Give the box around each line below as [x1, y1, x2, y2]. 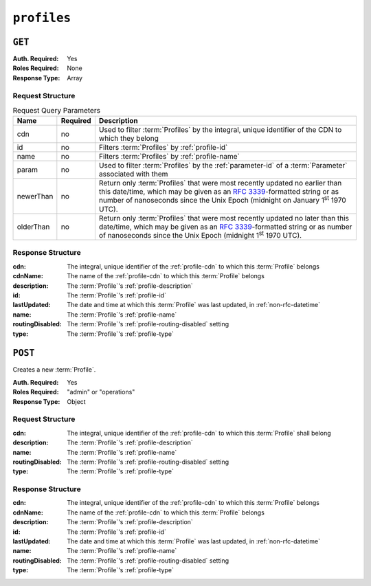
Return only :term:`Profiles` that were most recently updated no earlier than [98, 179, 342, 188]
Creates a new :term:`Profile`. [12, 365, 96, 374]
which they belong [98, 134, 159, 144]
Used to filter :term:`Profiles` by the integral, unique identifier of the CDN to [98, 125, 342, 135]
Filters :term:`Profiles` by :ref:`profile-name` [98, 152, 240, 161]
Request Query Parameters [12, 106, 101, 115]
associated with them [98, 169, 168, 179]
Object [67, 397, 86, 405]
